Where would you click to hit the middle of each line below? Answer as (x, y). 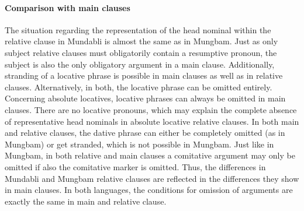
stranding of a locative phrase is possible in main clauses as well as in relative (144, 75)
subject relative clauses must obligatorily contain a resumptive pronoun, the (141, 52)
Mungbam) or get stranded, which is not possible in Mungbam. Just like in (139, 144)
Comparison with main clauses (68, 7)
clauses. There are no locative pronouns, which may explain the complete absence (151, 109)
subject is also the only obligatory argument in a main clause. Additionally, (140, 64)
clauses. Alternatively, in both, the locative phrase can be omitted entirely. (139, 87)
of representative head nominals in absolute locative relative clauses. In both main (152, 121)
